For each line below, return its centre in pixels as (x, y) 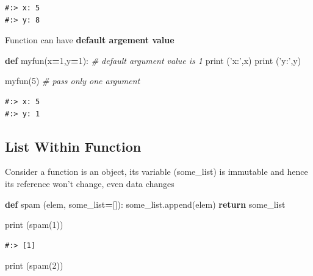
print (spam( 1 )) (34, 225)
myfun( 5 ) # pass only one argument (73, 81)
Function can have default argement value (90, 40)
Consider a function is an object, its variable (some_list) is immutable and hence (156, 172)
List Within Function (73, 146)
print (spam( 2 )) (34, 265)
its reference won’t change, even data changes (90, 183)
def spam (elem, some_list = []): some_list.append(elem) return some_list (145, 204)
